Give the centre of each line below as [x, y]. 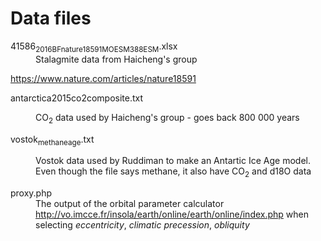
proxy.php [31, 193]
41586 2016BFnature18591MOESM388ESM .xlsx [94, 47]
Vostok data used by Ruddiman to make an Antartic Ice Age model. [173, 161]
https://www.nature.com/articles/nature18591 [103, 78]
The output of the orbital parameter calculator [130, 204]
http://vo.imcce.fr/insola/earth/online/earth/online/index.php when [172, 214]
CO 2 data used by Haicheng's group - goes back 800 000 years [167, 118]
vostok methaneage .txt [52, 140]
